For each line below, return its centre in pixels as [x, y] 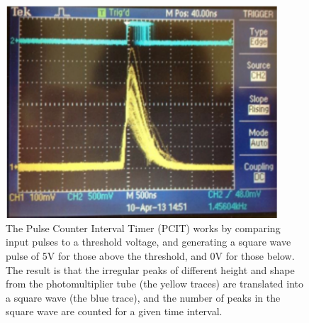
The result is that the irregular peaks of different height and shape [150, 269]
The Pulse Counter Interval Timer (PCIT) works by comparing [143, 228]
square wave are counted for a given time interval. [114, 311]
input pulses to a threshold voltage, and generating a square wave [148, 242]
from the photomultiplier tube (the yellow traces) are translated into [154, 284]
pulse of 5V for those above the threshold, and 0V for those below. [150, 255]
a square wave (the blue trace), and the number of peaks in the [143, 297]
